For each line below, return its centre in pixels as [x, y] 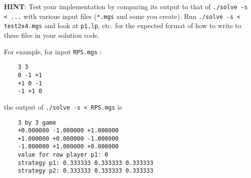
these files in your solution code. [52, 35]
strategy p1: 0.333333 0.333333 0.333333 [85, 163]
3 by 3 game [37, 122]
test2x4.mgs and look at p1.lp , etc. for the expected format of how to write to [123, 25]
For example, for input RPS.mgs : [53, 51]
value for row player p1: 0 [63, 155]
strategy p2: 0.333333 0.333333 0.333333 [85, 171]
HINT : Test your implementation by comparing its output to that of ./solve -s [126, 6]
